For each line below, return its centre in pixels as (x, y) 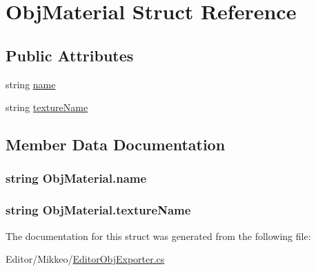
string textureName (47, 107)
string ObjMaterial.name (76, 178)
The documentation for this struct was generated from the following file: (158, 235)
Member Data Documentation (116, 144)
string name (31, 84)
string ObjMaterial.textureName (98, 210)
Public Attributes (70, 55)
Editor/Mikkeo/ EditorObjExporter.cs (85, 259)
